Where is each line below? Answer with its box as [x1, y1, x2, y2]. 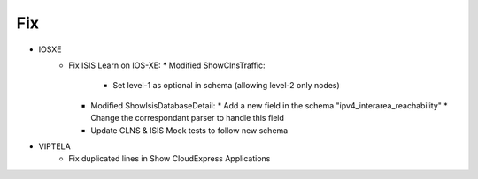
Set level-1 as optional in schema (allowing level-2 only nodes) [112, 80, 340, 91]
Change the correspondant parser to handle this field [90, 113, 285, 123]
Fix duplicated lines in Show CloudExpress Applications [68, 153, 271, 164]
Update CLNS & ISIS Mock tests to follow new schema [90, 124, 289, 136]
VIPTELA [38, 141, 71, 152]
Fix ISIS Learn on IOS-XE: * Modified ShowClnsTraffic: [68, 60, 266, 71]
